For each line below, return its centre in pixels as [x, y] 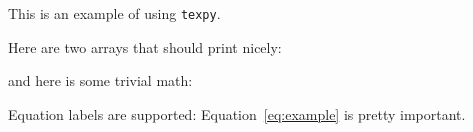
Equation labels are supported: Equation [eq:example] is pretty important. [237, 113]
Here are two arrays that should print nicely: [145, 46]
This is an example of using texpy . [114, 13]
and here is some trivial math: [100, 80]
